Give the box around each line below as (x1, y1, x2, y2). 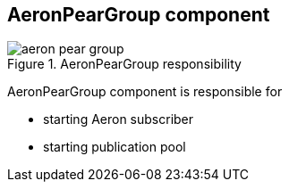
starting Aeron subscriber (43, 111, 194, 127)
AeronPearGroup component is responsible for (7, 84, 283, 100)
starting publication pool (43, 139, 186, 155)
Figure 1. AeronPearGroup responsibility (7, 56, 242, 72)
